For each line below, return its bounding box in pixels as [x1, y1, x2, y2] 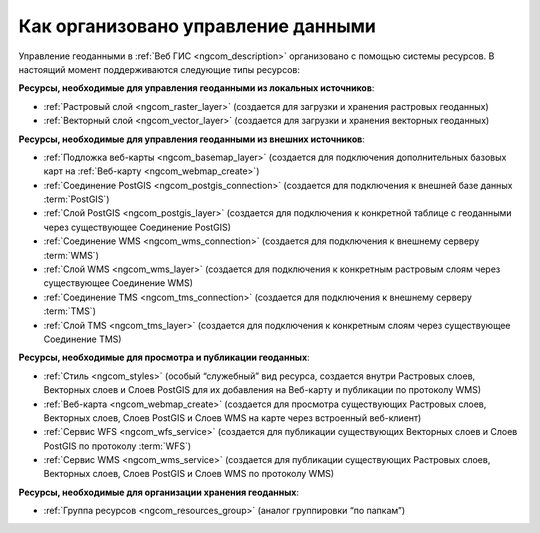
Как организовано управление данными [18, 15, 377, 37]
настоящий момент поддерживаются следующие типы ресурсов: [18, 63, 300, 75]
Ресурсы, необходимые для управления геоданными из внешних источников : [18, 133, 365, 145]
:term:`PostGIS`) [43, 193, 110, 205]
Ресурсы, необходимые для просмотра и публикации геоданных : [18, 351, 310, 364]
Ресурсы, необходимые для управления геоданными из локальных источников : [18, 82, 375, 94]
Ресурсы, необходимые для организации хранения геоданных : [18, 486, 300, 498]
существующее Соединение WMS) [43, 277, 194, 289]
